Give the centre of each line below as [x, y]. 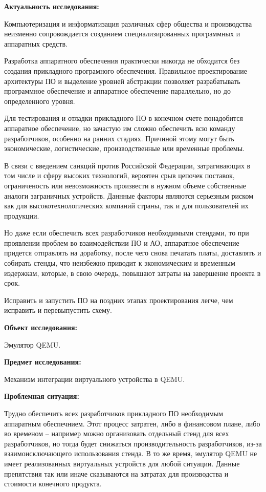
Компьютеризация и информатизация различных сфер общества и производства [128, 23]
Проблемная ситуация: [42, 396]
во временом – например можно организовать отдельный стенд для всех [117, 433]
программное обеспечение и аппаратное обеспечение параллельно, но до [117, 91]
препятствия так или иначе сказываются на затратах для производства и [116, 473]
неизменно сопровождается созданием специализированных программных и [122, 34]
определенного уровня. [40, 101]
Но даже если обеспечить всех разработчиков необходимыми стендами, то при [127, 233]
